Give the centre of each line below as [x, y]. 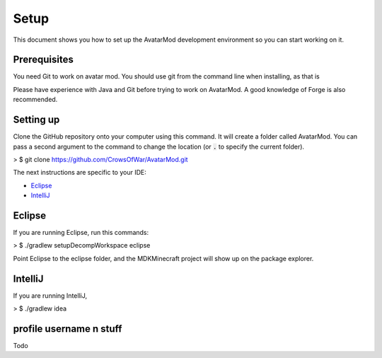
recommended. [35, 100]
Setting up [36, 120]
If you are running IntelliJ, [50, 295]
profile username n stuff [68, 329]
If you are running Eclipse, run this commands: [81, 232]
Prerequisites [43, 60]
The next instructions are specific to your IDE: [80, 173]
